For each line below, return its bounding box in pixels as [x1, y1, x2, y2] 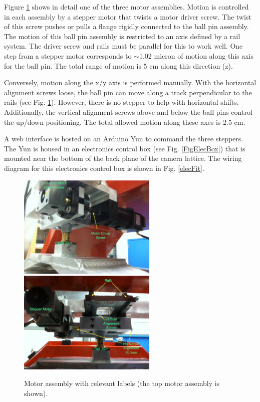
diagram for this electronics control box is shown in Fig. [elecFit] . [4, 162, 204, 173]
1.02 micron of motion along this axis [139, 50, 254, 61]
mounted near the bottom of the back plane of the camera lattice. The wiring [4, 153, 242, 163]
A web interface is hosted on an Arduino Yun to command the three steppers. [4, 133, 243, 144]
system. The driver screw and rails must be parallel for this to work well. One [4, 41, 243, 51]
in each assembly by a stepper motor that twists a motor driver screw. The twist [4, 11, 251, 22]
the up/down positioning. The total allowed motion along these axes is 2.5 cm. [4, 116, 245, 127]
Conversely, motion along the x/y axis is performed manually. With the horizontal [4, 77, 256, 88]
